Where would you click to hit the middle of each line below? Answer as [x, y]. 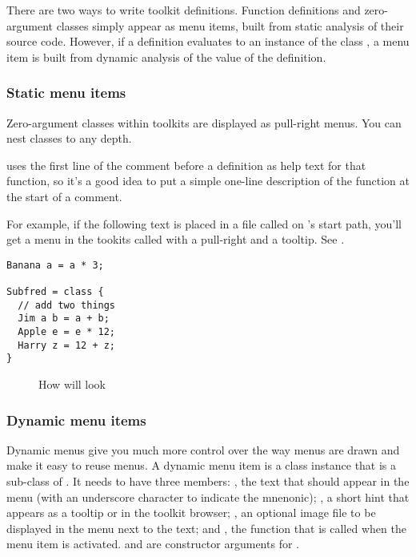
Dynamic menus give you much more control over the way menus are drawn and [203, 449]
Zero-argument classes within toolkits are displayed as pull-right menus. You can [204, 122]
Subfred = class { [55, 292]
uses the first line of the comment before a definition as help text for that [186, 165]
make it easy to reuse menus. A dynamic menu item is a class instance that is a [202, 465]
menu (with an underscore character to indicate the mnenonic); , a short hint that [208, 496]
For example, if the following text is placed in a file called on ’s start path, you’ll [204, 223]
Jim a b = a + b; [64, 319]
